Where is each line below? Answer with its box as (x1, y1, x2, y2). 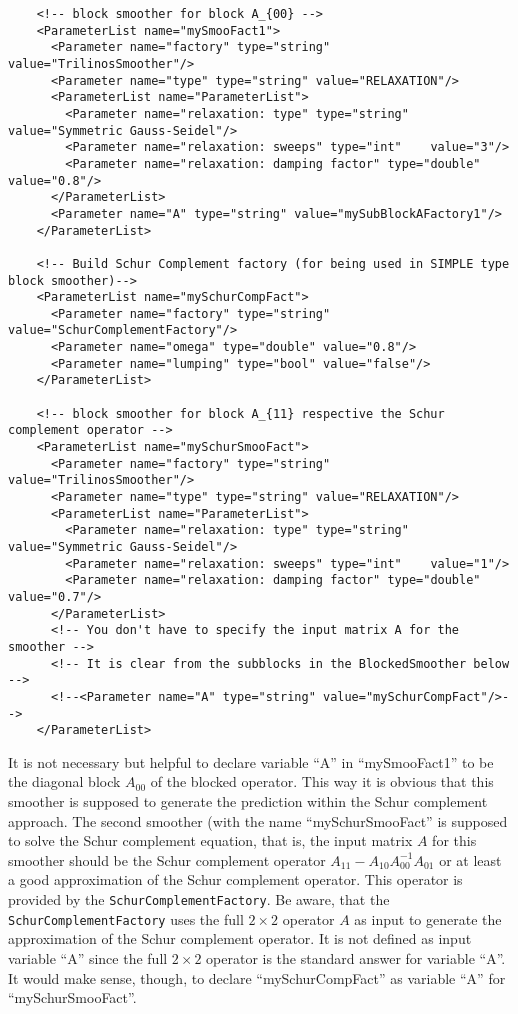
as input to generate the (354, 908, 502, 929)
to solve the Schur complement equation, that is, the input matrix (8, 830, 413, 851)
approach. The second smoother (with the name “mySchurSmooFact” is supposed (8, 810, 508, 831)
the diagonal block (8, 771, 121, 792)
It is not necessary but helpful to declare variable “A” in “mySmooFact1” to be (8, 751, 494, 772)
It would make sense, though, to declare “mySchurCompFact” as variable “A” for (8, 967, 506, 988)
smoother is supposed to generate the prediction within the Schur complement (8, 791, 488, 812)
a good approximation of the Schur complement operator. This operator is (8, 869, 463, 890)
